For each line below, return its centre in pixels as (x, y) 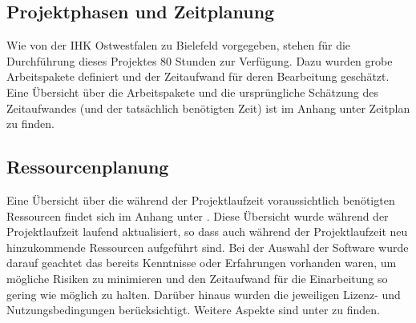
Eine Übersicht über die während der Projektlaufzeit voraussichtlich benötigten (201, 199)
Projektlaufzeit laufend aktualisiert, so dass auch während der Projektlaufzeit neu (207, 231)
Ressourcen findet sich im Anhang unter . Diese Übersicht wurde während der (198, 215)
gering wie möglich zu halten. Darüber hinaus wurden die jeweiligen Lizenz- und (204, 294)
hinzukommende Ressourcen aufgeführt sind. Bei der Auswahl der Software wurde (208, 247)
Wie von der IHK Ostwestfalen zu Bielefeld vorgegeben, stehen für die (179, 45)
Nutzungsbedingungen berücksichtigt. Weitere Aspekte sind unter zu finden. (193, 310)
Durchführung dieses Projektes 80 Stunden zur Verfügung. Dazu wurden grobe (200, 60)
